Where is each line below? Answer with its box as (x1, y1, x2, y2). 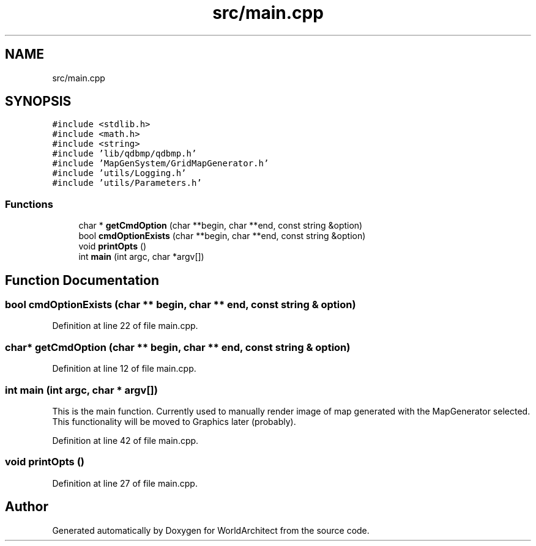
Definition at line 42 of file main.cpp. (52, 435, 199, 446)
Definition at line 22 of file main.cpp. (52, 320, 198, 331)
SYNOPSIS (5, 94, 72, 109)
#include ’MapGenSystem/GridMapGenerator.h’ (52, 158, 269, 169)
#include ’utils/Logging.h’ (52, 168, 187, 179)
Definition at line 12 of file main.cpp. (52, 363, 196, 374)
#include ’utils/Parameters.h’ (52, 178, 202, 188)
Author (5, 499, 48, 515)
